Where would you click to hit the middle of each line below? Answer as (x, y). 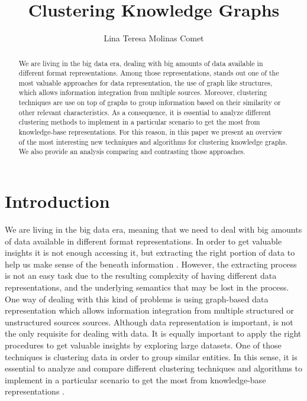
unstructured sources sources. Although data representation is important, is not (149, 322)
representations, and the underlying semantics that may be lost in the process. (147, 287)
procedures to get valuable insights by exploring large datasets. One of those (143, 345)
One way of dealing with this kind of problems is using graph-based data (137, 299)
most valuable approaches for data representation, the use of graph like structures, (146, 82)
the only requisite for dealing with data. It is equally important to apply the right (153, 333)
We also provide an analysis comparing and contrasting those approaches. (132, 151)
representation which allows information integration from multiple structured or (149, 310)
